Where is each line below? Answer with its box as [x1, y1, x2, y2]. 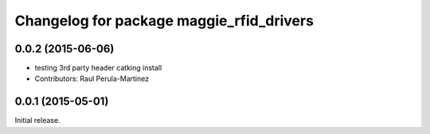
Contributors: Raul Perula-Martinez [34, 74, 150, 83]
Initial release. [14, 116, 61, 125]
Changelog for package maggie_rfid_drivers [14, 12, 315, 29]
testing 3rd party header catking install [34, 63, 162, 73]
